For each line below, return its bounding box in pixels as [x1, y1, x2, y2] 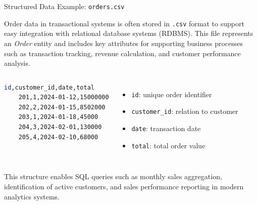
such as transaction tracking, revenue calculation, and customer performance [4, 48, 241, 58]
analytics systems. [4, 191, 60, 201]
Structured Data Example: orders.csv [4, 1, 125, 11]
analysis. [4, 58, 30, 68]
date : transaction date [131, 123, 201, 133]
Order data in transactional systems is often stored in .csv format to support [4, 18, 244, 28]
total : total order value [131, 140, 205, 150]
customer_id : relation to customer [131, 106, 238, 116]
